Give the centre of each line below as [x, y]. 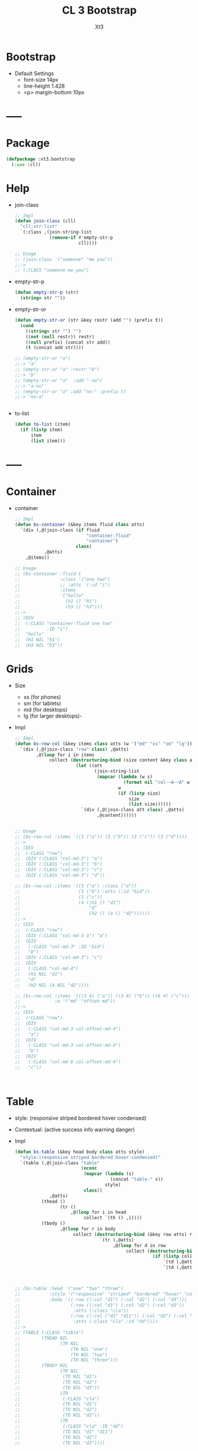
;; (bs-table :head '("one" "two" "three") [69, 1289]
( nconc [89, 1168]
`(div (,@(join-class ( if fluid [60, 530]
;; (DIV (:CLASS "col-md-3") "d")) [60, 875]
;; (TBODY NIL [41, 1366]
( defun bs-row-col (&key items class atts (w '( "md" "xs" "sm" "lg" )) [103, 744]
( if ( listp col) [173, 1257]
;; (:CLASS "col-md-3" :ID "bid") [60, 946]
